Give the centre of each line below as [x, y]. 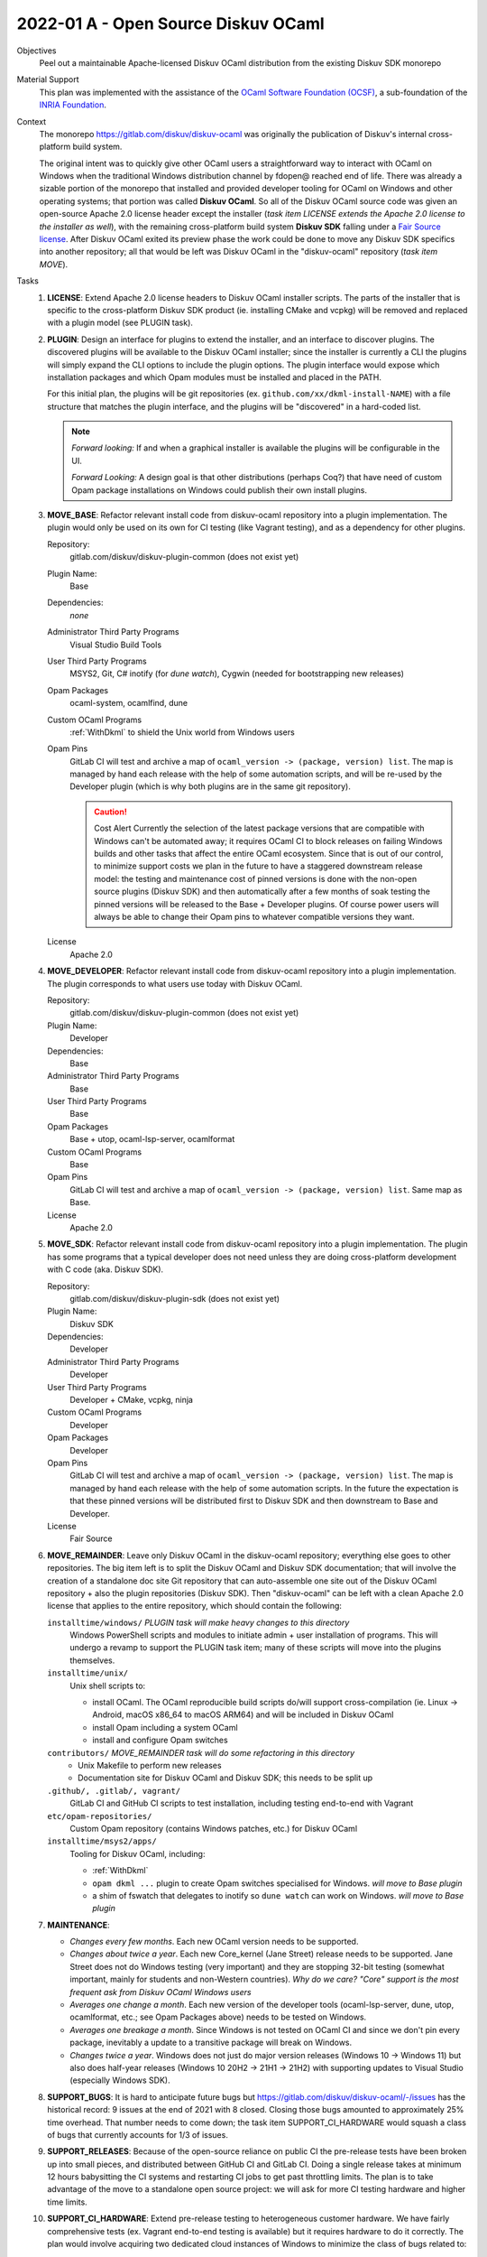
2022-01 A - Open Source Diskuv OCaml [170, 23]
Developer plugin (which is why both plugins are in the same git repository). [210, 786]
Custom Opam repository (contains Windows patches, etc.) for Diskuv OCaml [214, 1828]
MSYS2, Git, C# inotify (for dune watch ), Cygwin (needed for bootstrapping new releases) [237, 673]
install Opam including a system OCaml [165, 1727]
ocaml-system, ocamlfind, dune [129, 703]
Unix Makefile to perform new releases [150, 1765]
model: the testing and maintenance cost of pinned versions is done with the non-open [256, 878]
